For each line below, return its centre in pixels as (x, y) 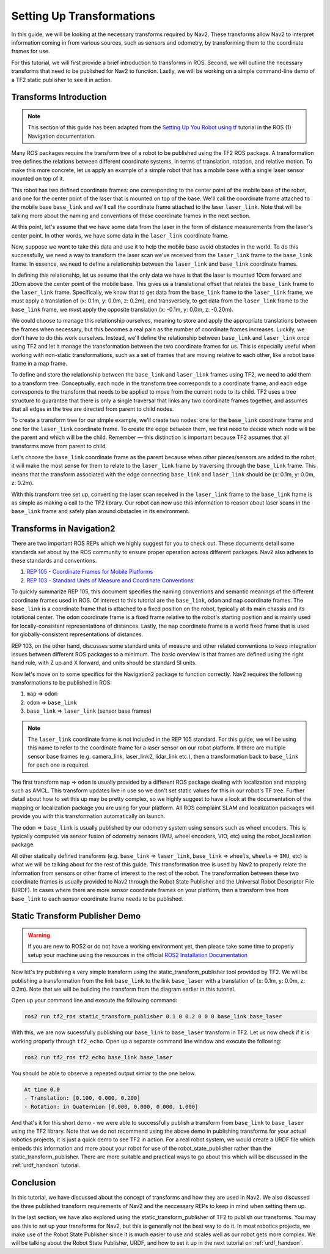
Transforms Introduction (59, 97)
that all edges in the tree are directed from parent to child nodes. (93, 409)
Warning (39, 935)
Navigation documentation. (62, 136)
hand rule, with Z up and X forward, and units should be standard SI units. (104, 663)
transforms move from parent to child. (59, 446)
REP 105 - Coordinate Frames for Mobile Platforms (90, 572)
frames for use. (31, 51)
